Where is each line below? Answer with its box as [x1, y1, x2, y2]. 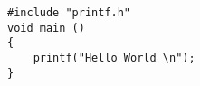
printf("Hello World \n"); [33, 51, 195, 64]
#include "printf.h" [7, 6, 131, 19]
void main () [7, 21, 85, 34]
